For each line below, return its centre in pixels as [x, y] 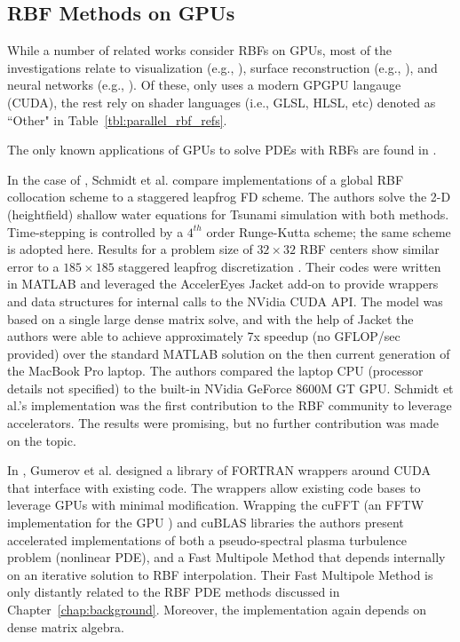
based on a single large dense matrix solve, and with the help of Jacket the [210, 318]
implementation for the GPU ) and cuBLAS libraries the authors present [206, 523]
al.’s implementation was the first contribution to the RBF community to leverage [230, 405]
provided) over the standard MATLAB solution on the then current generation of [229, 353]
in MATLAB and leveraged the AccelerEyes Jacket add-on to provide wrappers [223, 284]
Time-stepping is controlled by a [95, 231]
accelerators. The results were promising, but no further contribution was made [223, 423]
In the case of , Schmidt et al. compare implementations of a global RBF [206, 179]
